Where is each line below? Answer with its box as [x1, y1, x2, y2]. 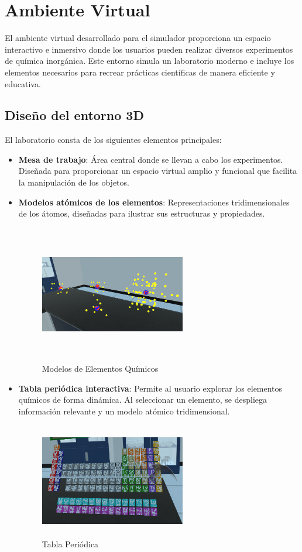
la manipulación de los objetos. [18, 176, 129, 188]
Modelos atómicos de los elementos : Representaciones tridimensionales [18, 196, 290, 208]
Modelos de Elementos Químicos [42, 362, 159, 375]
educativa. [5, 77, 41, 90]
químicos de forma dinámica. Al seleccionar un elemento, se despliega [18, 393, 267, 406]
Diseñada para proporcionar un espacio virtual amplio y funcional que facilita [18, 164, 297, 177]
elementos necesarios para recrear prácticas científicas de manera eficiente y [5, 66, 275, 78]
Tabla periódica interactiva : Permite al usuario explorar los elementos [18, 382, 283, 394]
